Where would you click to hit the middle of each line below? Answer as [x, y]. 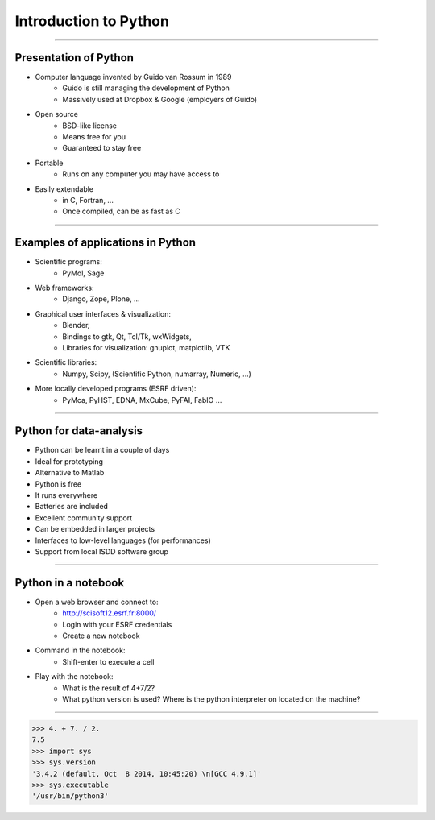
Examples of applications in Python [106, 243]
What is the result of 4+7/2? [109, 688]
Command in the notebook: [80, 650]
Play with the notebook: [74, 677]
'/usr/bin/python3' [70, 796]
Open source [56, 114]
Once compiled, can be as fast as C [122, 211]
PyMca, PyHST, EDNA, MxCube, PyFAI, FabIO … [142, 400]
